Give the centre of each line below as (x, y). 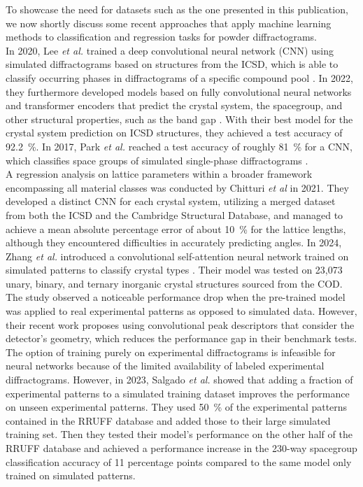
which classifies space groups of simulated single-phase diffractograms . (157, 160)
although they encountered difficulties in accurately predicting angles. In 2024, (174, 242)
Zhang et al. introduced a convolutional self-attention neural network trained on (177, 256)
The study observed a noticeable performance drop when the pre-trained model (176, 297)
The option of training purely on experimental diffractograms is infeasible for (171, 352)
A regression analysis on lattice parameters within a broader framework (159, 174)
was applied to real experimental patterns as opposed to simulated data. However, (181, 311)
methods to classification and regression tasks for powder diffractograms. (161, 37)
